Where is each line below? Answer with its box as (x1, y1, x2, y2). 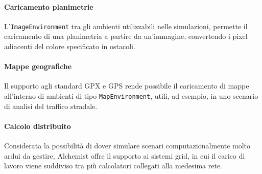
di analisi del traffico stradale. (4, 100, 98, 111)
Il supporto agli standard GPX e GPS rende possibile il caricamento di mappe (4, 80, 249, 91)
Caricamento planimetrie (4, 1, 93, 12)
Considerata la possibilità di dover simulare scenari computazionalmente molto (4, 140, 250, 151)
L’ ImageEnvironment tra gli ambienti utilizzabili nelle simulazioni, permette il (4, 20, 248, 31)
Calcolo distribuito (4, 120, 71, 131)
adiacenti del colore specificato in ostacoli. (4, 41, 135, 52)
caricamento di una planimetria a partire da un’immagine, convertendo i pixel (4, 31, 248, 41)
